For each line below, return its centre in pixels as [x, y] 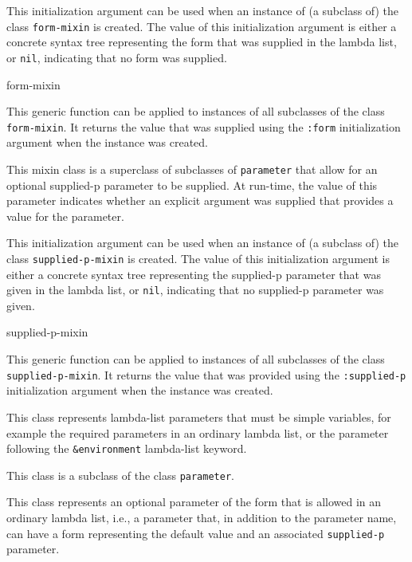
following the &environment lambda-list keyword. [127, 448]
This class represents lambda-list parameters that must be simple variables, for [199, 417]
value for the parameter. [65, 216]
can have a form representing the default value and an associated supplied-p [196, 533]
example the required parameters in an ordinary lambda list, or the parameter [198, 432]
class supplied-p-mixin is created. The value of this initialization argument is [198, 258]
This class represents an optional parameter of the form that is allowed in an [194, 502]
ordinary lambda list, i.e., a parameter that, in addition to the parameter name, [202, 517]
